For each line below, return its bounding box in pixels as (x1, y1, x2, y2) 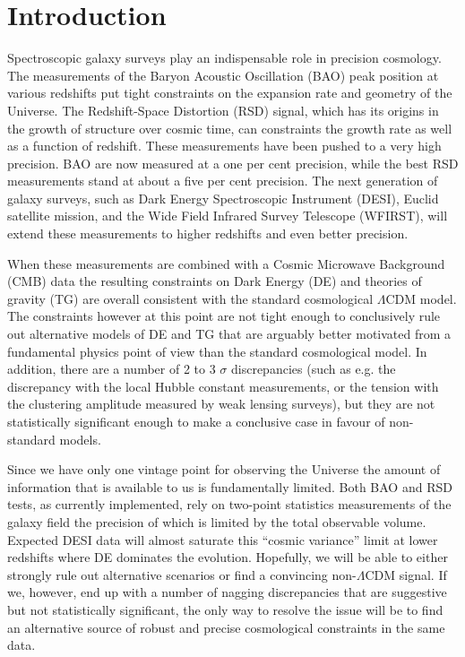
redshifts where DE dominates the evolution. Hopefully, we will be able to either (7, 548, 448, 566)
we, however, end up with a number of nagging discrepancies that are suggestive (7, 583, 447, 601)
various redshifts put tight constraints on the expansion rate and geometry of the (7, 83, 452, 102)
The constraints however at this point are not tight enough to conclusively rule (7, 307, 441, 325)
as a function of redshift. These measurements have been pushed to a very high (7, 136, 442, 155)
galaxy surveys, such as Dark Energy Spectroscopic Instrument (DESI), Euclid (7, 188, 439, 207)
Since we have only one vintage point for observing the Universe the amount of (7, 460, 441, 479)
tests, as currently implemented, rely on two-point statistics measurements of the (7, 495, 452, 514)
